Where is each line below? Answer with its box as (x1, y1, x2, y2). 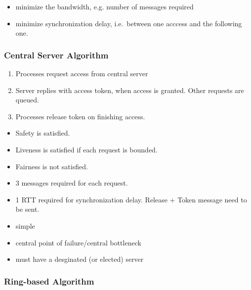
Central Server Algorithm (4, 48, 109, 61)
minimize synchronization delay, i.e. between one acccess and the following (15, 18, 242, 28)
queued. (15, 95, 39, 105)
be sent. (15, 204, 40, 214)
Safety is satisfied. (15, 128, 70, 138)
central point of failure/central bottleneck (15, 237, 141, 247)
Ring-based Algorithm (4, 275, 94, 287)
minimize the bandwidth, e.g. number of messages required (15, 1, 194, 11)
